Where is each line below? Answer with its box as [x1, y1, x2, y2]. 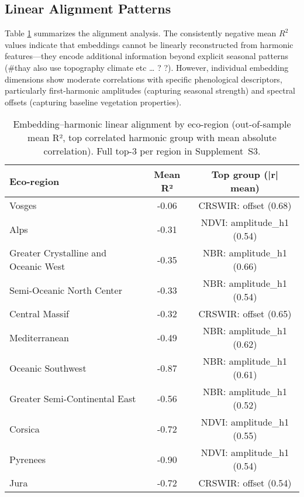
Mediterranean [9, 330, 69, 344]
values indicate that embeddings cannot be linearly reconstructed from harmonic [5, 38, 293, 50]
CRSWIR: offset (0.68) [198, 198, 292, 212]
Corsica [9, 421, 40, 436]
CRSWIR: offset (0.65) [198, 307, 292, 321]
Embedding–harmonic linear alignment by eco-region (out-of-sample [13, 117, 291, 131]
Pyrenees [9, 452, 46, 466]
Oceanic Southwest [9, 361, 87, 375]
